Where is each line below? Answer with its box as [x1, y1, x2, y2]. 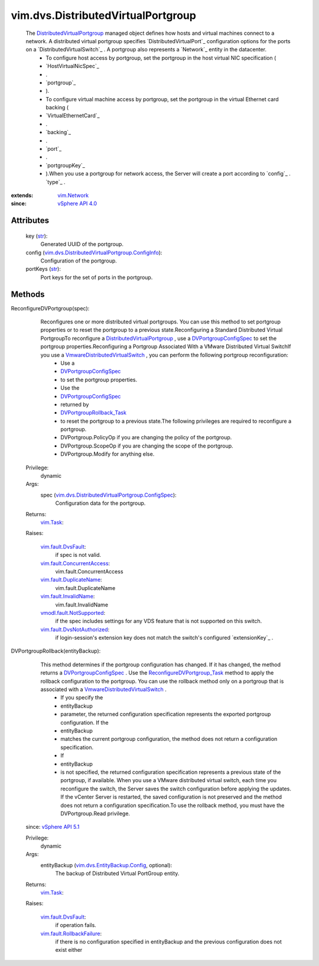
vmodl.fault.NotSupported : [40, 609, 106, 616]
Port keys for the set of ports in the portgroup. [40, 274, 153, 281]
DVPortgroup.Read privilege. [60, 810, 130, 817]
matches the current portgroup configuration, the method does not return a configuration [60, 735, 278, 743]
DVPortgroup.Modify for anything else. [60, 450, 155, 458]
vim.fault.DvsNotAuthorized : [40, 625, 110, 633]
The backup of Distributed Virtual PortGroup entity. [55, 870, 180, 877]
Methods [11, 289, 45, 299]
